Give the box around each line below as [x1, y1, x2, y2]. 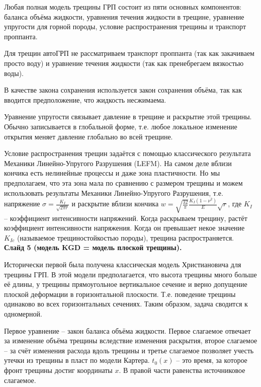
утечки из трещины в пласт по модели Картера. [4, 355, 150, 365]
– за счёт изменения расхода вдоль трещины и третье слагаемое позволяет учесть [4, 345, 254, 355]
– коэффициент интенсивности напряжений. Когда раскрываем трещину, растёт [4, 212, 247, 223]
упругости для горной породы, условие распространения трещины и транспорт [4, 21, 246, 32]
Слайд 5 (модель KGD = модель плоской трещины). [4, 242, 182, 253]
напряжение [4, 198, 40, 209]
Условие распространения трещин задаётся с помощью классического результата [4, 148, 251, 159]
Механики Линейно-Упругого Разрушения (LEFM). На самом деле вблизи [4, 158, 232, 168]
